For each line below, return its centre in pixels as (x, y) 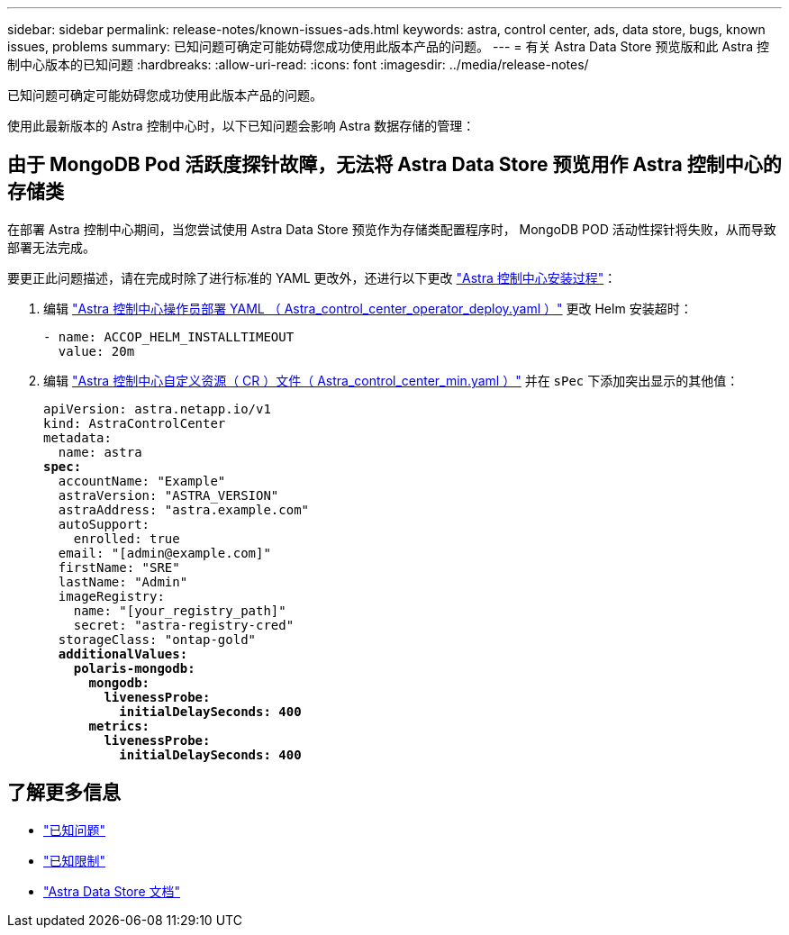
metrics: (119, 726)
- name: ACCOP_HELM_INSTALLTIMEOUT (169, 336)
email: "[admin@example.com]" (164, 553)
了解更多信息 (64, 793)
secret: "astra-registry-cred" (184, 625)
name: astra (100, 452)
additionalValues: (123, 654)
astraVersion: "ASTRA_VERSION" (168, 495)
